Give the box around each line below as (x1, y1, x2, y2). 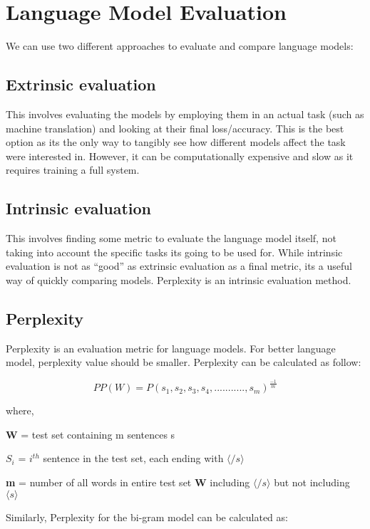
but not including (274, 475, 350, 489)
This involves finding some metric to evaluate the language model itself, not (6, 231, 336, 246)
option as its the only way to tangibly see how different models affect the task (6, 135, 346, 150)
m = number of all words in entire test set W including (6, 475, 250, 489)
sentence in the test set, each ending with (43, 451, 224, 466)
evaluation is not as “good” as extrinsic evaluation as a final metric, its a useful (6, 258, 352, 273)
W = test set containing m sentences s (6, 426, 175, 441)
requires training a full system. (6, 162, 140, 177)
